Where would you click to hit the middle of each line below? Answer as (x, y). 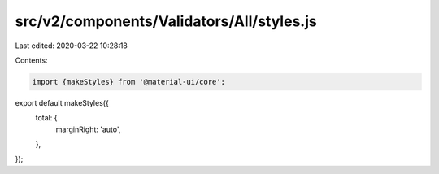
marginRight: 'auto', (88, 129)
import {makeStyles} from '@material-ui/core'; (128, 82)
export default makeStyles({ (62, 102)
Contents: (31, 60)
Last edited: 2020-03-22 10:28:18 (71, 46)
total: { (46, 118)
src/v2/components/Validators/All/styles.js (166, 21)
